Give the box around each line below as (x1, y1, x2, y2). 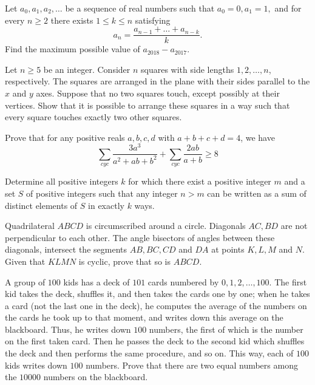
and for (274, 2, 302, 14)
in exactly (88, 199, 124, 211)
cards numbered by (147, 275, 219, 288)
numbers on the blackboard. (43, 370, 148, 383)
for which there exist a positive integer (128, 175, 271, 188)
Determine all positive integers (5, 175, 118, 188)
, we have (240, 131, 275, 143)
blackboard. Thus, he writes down (5, 322, 131, 335)
